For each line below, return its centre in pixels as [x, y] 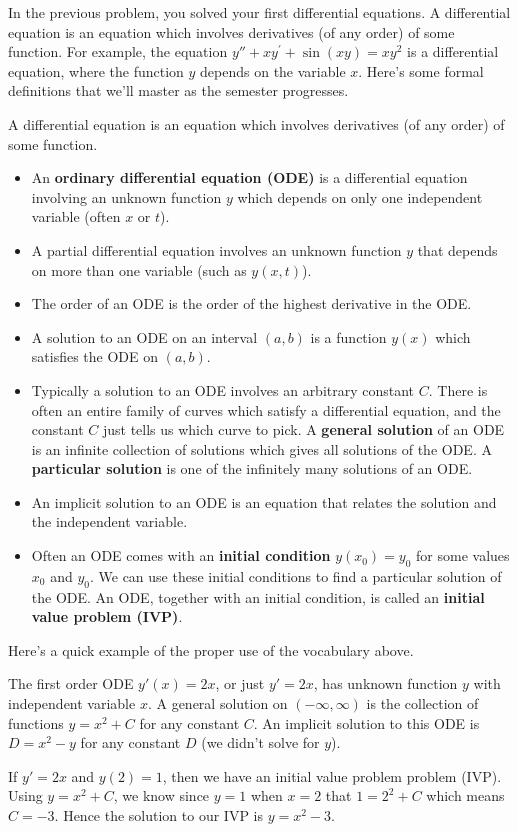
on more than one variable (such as [139, 269]
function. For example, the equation [118, 51]
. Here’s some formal [421, 70]
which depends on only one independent [360, 196]
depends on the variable [273, 70]
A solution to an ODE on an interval [144, 336]
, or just [240, 683]
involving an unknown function [126, 196]
